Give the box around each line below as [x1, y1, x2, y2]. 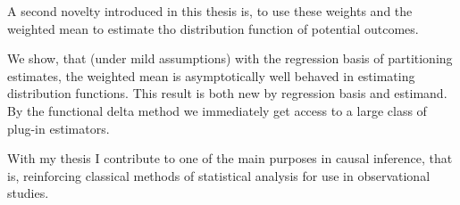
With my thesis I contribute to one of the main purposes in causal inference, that [7, 149, 453, 168]
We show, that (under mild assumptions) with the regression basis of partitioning [7, 49, 453, 68]
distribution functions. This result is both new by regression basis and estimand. [7, 84, 447, 102]
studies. [7, 184, 49, 202]
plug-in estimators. [7, 119, 110, 137]
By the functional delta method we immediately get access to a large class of [7, 101, 427, 119]
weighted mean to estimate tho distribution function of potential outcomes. [7, 19, 419, 37]
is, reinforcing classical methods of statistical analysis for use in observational [7, 166, 431, 184]
